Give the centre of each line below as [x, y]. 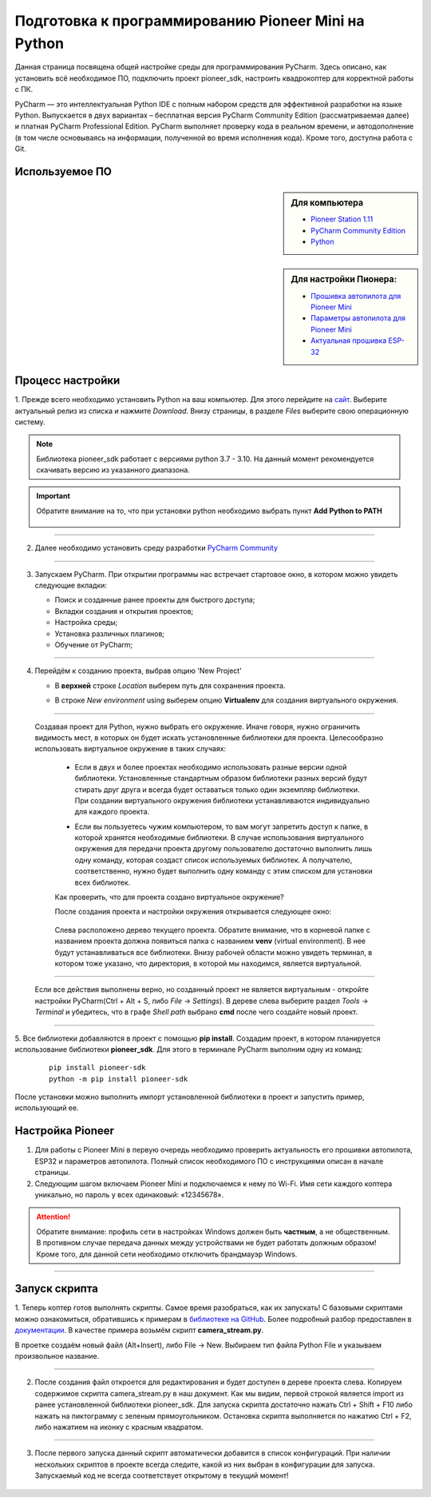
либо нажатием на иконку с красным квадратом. [119, 1427]
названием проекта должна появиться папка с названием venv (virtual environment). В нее [210, 941]
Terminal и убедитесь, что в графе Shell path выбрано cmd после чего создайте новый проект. [196, 1012]
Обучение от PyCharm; [94, 644]
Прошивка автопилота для [356, 296]
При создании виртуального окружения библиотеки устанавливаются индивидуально [222, 800]
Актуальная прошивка [349, 340]
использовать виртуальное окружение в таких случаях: [130, 749]
